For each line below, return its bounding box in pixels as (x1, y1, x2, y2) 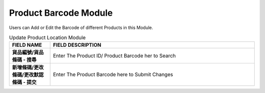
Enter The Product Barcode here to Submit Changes (53, 71, 173, 78)
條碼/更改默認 (12, 71, 44, 78)
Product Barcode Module (9, 7, 113, 18)
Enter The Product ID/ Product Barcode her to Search (53, 52, 176, 59)
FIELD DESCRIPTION (53, 42, 102, 49)
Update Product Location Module (9, 34, 86, 41)
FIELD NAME (12, 42, 42, 49)
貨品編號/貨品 (12, 49, 44, 56)
